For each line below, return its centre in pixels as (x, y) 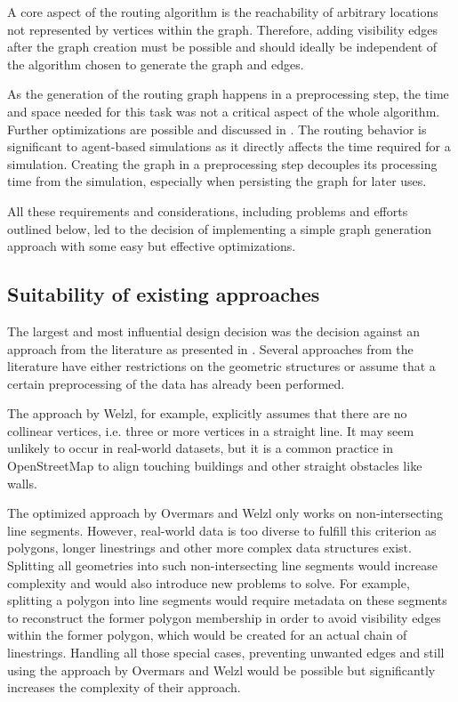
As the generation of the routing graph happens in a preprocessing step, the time (228, 94)
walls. (22, 483)
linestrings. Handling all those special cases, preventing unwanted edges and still (226, 653)
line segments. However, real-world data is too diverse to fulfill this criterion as (222, 530)
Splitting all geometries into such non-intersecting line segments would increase (222, 565)
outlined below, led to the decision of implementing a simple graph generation (220, 228)
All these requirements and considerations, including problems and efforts (208, 210)
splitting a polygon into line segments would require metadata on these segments (227, 600)
